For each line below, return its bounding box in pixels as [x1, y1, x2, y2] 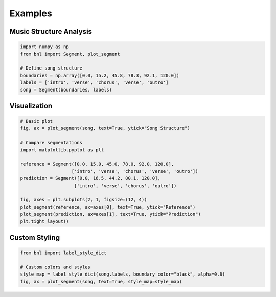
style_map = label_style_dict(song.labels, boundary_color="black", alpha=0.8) [20, 271, 225, 277]
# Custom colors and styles [20, 264, 90, 270]
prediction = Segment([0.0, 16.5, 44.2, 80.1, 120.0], [20, 175, 160, 181]
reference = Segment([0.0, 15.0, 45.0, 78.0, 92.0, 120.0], [20, 161, 174, 167]
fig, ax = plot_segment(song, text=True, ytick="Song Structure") [20, 125, 190, 131]
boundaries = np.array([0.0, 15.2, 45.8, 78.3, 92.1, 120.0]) [20, 72, 179, 78]
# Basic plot [20, 118, 53, 124]
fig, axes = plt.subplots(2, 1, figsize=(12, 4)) [20, 197, 147, 203]
